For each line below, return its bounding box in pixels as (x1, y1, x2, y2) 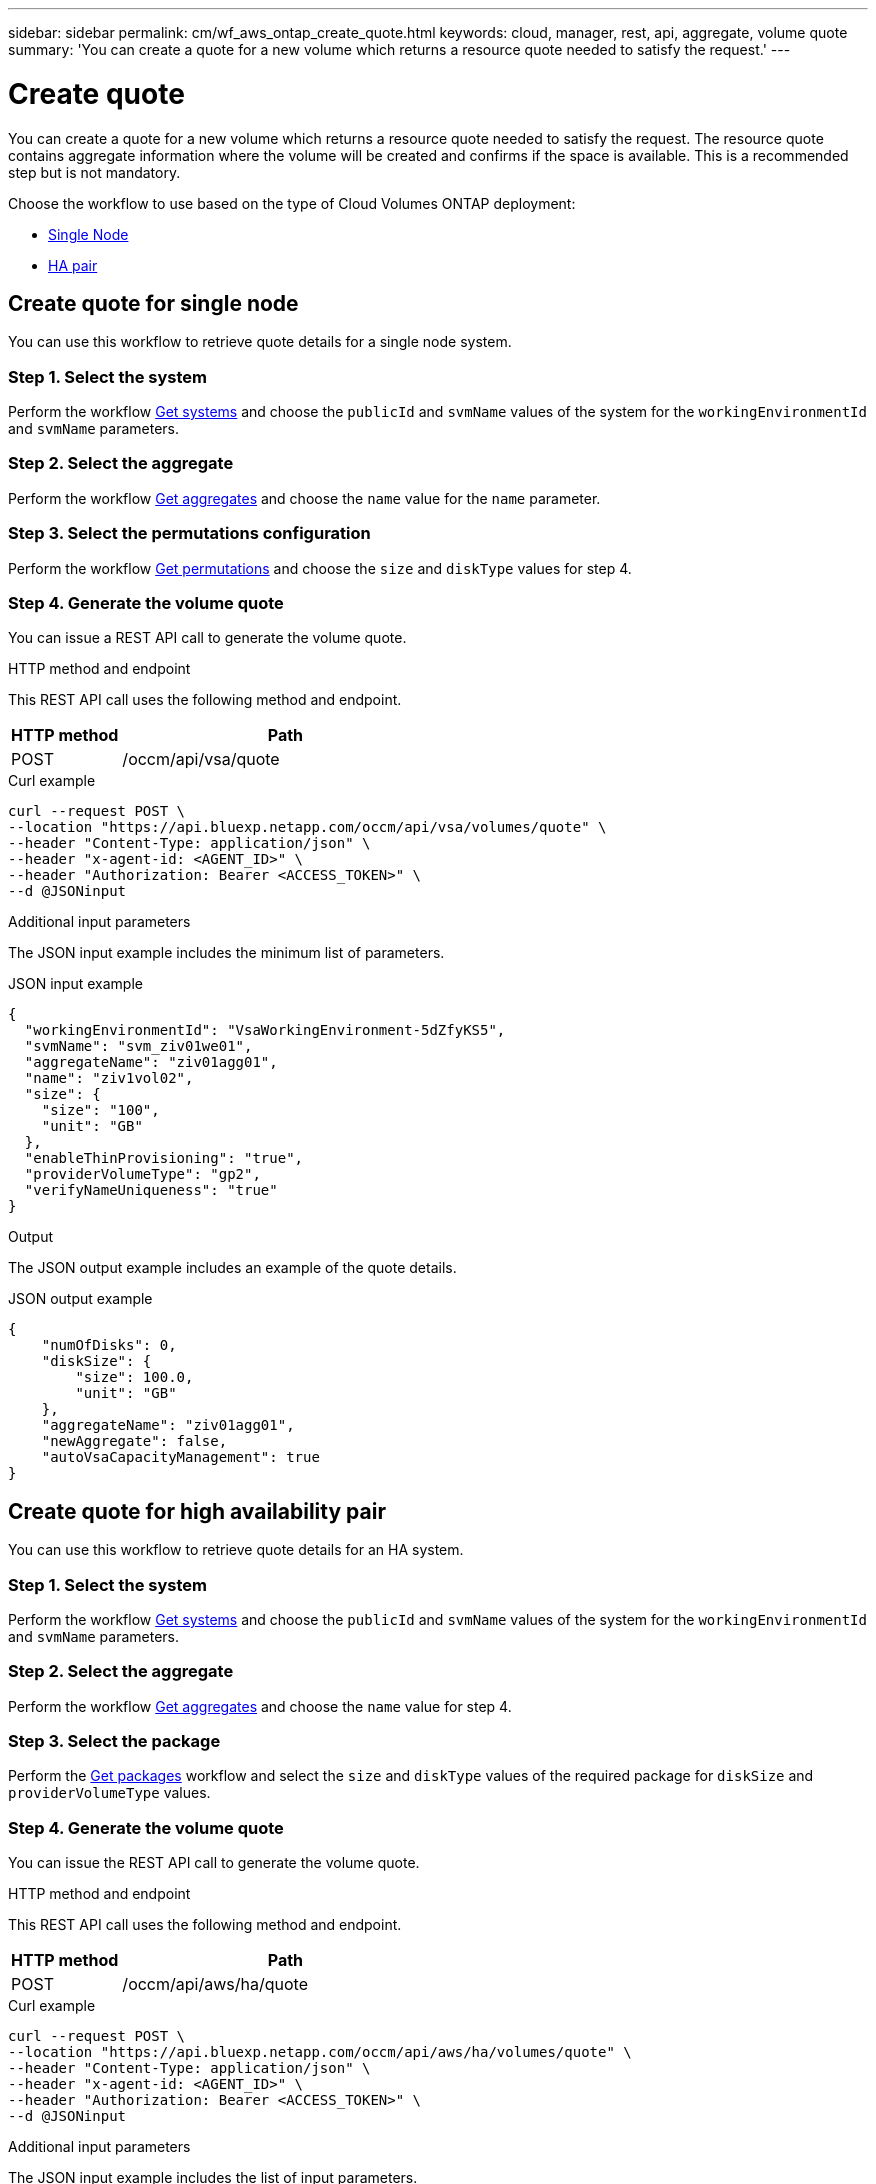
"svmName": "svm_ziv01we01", (24, 1038, 253, 1055)
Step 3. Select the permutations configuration (8, 523, 371, 544)
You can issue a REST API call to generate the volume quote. (8, 629, 407, 647)
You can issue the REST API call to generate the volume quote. (8, 1854, 420, 1872)
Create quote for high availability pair (8, 1498, 386, 1524)
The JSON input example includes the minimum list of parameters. (8, 944, 445, 962)
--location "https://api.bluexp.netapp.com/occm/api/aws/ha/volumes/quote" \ (8, 2044, 632, 2061)
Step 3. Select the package (8, 1731, 221, 1752)
